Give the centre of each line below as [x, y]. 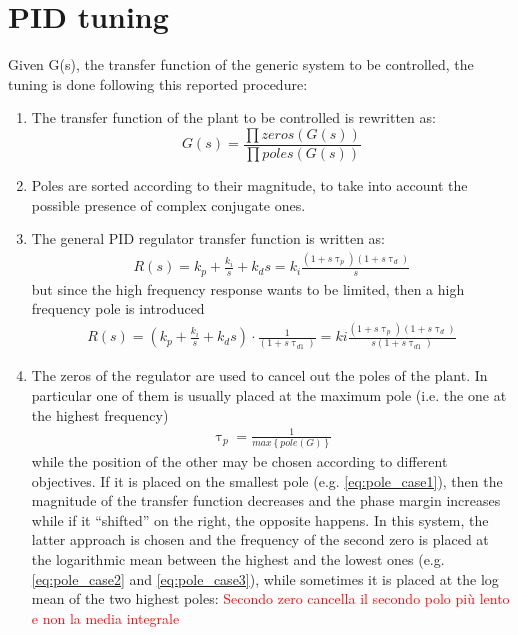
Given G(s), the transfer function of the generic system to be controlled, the [241, 64]
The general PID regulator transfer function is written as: [208, 238]
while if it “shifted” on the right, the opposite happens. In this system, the [260, 519]
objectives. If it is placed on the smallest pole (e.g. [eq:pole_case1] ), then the [267, 480]
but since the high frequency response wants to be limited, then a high [248, 288]
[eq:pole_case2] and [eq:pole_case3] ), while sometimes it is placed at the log [265, 578]
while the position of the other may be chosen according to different [239, 461]
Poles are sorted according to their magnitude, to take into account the [249, 184]
